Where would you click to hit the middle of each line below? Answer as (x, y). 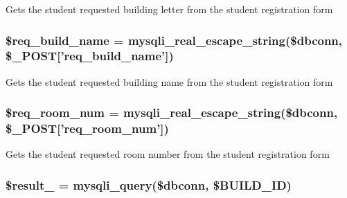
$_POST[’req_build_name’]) (90, 56)
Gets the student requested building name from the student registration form (169, 81)
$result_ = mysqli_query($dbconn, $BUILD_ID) (149, 184)
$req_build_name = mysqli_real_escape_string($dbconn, (174, 40)
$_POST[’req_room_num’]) (87, 128)
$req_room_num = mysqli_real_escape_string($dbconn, (172, 112)
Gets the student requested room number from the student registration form (168, 154)
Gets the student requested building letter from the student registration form (169, 9)
